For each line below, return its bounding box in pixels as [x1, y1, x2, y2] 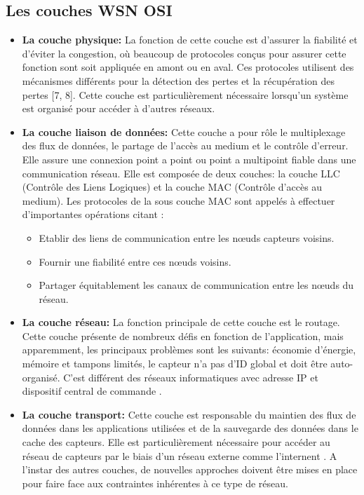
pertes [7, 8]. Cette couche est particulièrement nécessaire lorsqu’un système [22, 87, 349, 102]
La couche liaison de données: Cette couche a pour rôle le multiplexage [22, 124, 346, 139]
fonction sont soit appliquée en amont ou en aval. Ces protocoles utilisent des [22, 60, 354, 74]
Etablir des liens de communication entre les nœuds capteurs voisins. [39, 230, 335, 245]
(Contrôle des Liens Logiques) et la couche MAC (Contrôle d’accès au [22, 179, 323, 194]
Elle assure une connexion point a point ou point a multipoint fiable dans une [22, 151, 356, 166]
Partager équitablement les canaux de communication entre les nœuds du [39, 278, 354, 292]
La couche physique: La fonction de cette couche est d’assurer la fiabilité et [22, 32, 358, 47]
